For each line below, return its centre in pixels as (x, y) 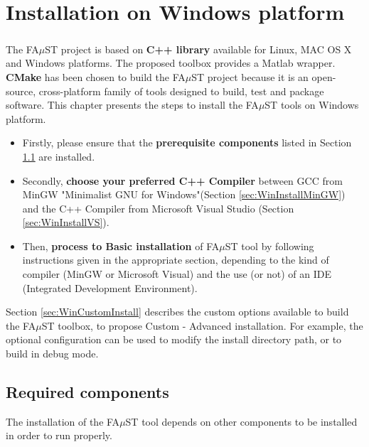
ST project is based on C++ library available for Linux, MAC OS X (198, 49)
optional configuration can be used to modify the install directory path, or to (174, 339)
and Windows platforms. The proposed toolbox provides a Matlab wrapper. (171, 63)
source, (21, 91)
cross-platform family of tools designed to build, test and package (181, 91)
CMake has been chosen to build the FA (96, 76)
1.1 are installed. (59, 156)
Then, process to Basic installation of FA (121, 246)
